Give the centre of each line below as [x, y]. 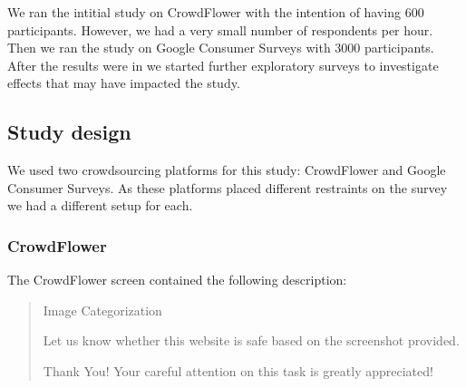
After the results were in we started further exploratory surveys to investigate [223, 65]
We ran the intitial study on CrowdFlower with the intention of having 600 [216, 12]
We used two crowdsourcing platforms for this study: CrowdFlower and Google [227, 170]
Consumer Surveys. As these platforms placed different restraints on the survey [228, 187]
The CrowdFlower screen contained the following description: [177, 280]
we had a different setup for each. [100, 205]
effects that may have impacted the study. [124, 83]
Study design [69, 132]
